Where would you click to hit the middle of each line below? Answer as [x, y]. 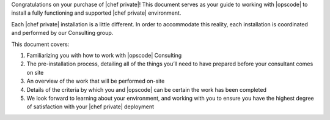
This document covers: [40, 44]
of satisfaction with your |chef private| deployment [90, 107]
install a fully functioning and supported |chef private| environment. [96, 13]
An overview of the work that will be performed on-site [96, 81]
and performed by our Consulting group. [62, 33]
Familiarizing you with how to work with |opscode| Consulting [104, 55]
